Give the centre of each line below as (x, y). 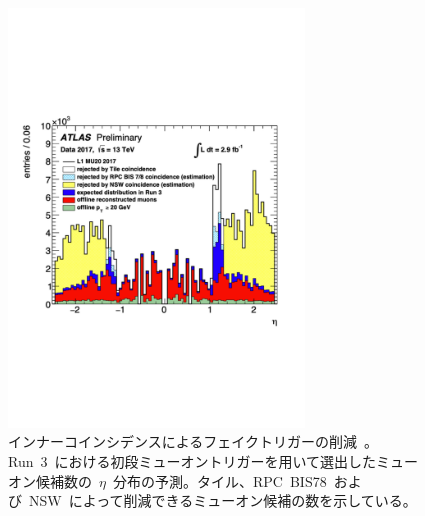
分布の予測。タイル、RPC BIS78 (219, 480)
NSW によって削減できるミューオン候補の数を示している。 (222, 500)
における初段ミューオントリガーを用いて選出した (215, 460)
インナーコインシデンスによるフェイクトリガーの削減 (183, 441)
